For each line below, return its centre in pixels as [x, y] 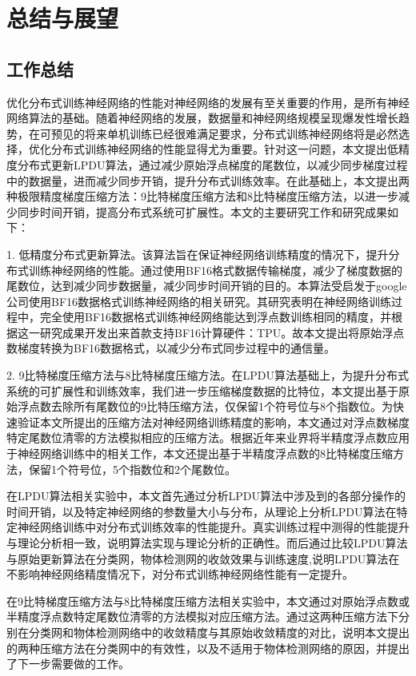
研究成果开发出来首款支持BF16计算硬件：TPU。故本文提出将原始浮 [216, 332]
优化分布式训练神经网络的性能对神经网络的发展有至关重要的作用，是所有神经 [208, 102]
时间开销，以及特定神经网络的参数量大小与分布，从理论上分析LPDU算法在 [202, 511]
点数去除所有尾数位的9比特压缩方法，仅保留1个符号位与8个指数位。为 [210, 406]
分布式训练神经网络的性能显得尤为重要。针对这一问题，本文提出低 [224, 149]
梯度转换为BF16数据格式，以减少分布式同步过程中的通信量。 [176, 348]
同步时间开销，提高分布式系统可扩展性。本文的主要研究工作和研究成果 [202, 211]
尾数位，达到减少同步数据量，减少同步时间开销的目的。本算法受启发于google [207, 286]
